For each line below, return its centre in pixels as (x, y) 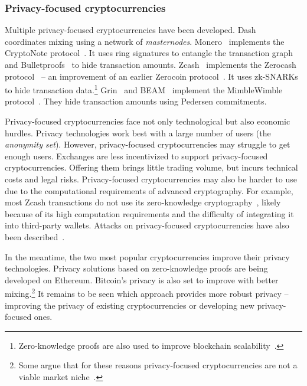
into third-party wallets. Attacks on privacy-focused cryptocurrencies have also (147, 225)
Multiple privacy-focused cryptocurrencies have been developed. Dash (130, 30)
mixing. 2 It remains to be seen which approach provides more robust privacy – (147, 292)
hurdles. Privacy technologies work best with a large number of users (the (138, 133)
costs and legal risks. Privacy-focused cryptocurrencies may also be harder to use (151, 179)
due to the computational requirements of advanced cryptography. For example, (149, 190)
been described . (35, 236)
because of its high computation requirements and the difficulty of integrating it (149, 213)
